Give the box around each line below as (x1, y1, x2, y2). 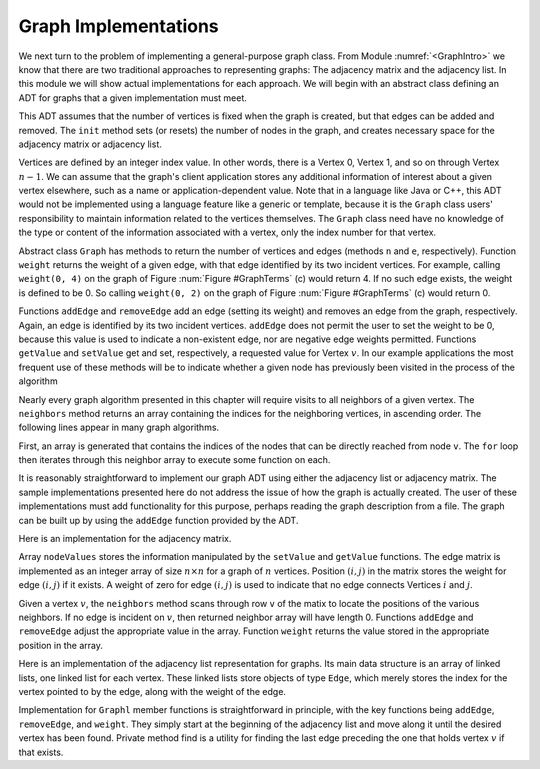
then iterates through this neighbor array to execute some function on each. (18, 454, 331, 466)
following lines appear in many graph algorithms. (18, 421, 220, 434)
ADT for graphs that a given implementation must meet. (18, 91, 247, 104)
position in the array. (18, 639, 104, 651)
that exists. (18, 746, 64, 758)
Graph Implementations (18, 15, 219, 37)
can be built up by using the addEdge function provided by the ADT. (18, 514, 299, 526)
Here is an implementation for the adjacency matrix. (18, 533, 232, 545)
